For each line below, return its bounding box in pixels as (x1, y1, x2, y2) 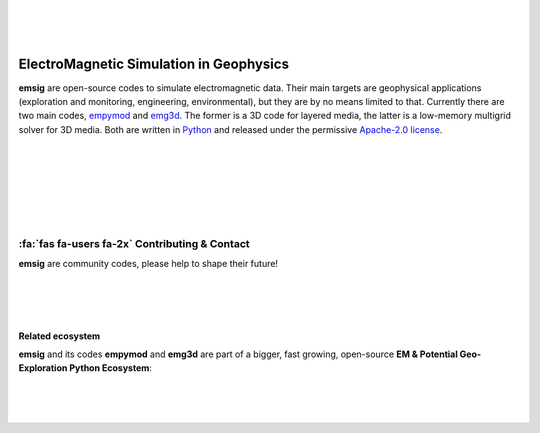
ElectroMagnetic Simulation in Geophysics (18, 55, 290, 72)
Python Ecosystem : (69, 362, 152, 374)
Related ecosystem (18, 330, 101, 342)
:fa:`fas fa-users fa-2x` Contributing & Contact (18, 236, 250, 250)
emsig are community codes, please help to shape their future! (18, 258, 279, 270)
